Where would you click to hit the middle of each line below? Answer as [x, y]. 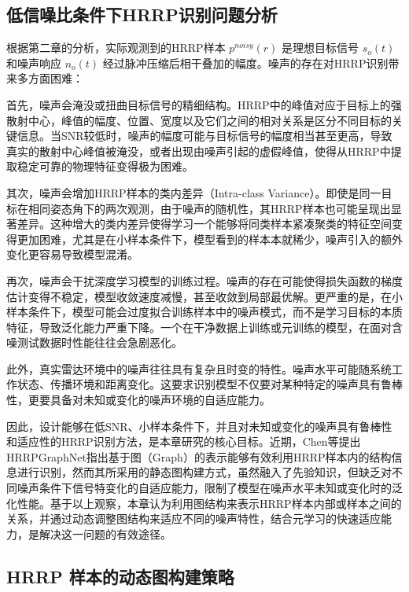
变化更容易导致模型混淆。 [72, 254]
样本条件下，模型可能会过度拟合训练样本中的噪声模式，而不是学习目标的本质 [204, 312]
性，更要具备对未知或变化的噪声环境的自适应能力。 [138, 400]
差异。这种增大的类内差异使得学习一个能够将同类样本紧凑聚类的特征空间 [204, 224]
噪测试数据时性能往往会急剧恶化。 [94, 342]
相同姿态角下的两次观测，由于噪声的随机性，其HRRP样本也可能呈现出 [209, 208]
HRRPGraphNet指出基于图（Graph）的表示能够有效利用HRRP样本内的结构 [199, 456]
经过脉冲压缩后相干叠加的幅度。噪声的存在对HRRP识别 [245, 63]
